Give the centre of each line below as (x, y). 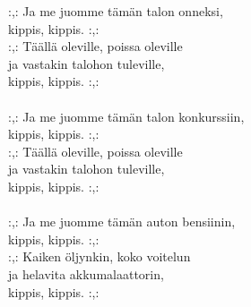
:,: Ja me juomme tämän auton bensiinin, (122, 222)
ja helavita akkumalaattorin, (86, 273)
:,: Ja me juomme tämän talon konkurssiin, (126, 116)
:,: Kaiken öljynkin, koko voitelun (100, 256)
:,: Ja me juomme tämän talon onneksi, (116, 11)
